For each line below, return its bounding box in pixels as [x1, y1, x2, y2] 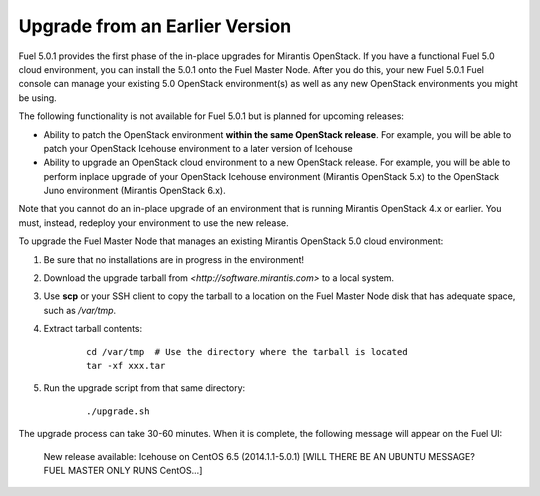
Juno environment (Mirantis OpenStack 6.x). [43, 185, 226, 197]
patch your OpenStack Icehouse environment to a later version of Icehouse [43, 142, 354, 154]
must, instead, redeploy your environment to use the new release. [18, 216, 289, 229]
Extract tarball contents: [43, 323, 143, 335]
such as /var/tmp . [43, 304, 117, 316]
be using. [18, 91, 57, 104]
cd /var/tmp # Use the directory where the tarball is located [86, 346, 409, 357]
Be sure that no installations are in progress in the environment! [43, 253, 305, 265]
